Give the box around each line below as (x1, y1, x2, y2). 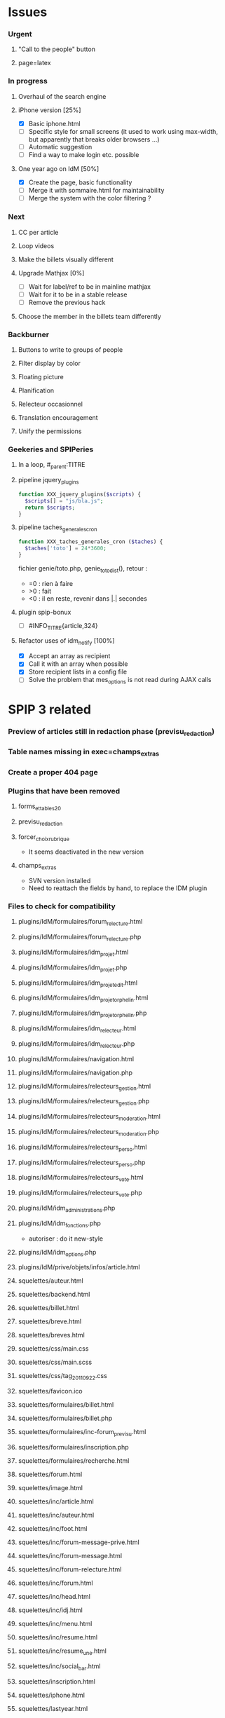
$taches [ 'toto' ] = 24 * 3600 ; (25, 545, 107, 552)
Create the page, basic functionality (28, 178, 132, 186)
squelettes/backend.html (18, 1290, 90, 1299)
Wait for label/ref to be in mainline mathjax (28, 282, 151, 291)
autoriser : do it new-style (28, 1234, 104, 1243)
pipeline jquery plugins (18, 476, 79, 486)
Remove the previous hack (28, 298, 106, 306)
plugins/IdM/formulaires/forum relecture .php (18, 933, 142, 943)
